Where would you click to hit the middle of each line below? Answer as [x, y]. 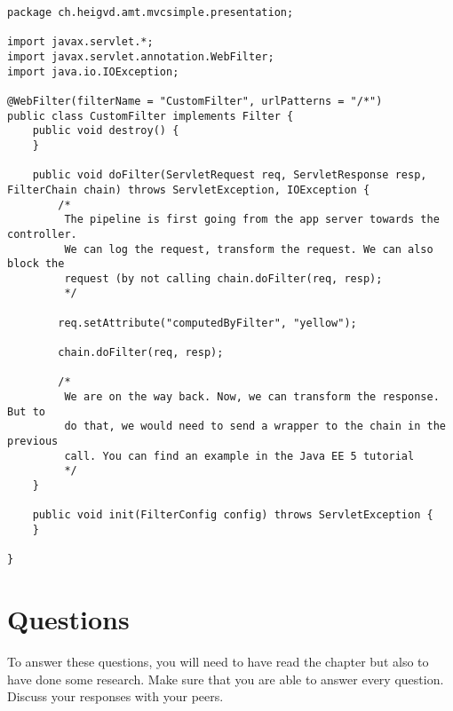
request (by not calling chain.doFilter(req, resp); [223, 278]
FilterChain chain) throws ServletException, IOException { [189, 190]
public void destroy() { [106, 131]
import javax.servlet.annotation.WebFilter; [141, 56]
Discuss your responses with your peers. [115, 696]
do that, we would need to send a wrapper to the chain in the [255, 427]
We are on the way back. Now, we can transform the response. [252, 397]
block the [36, 264]
